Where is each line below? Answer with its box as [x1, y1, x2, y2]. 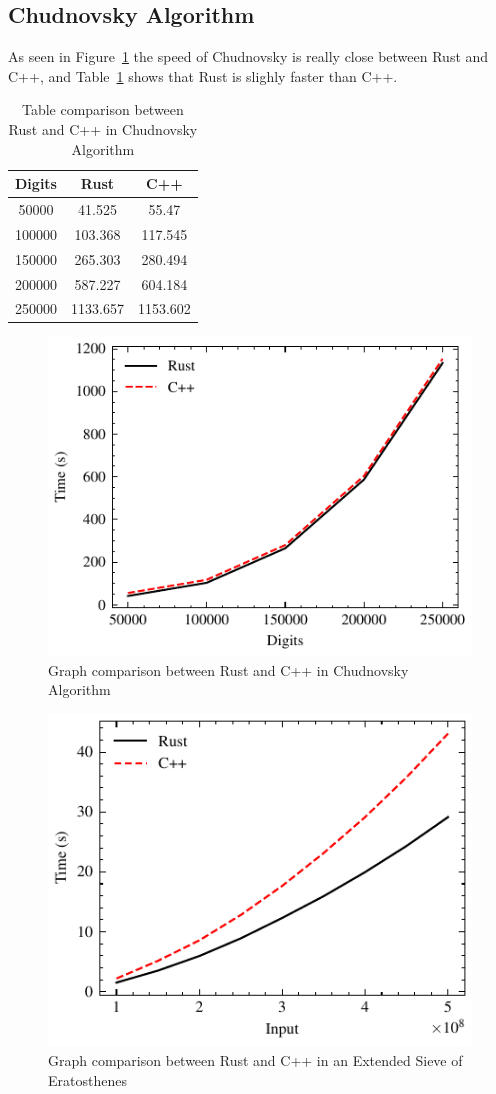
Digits [15, 173, 57, 194]
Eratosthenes [48, 1069, 127, 1090]
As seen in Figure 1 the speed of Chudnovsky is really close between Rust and [8, 46, 489, 67]
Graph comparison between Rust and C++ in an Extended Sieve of [48, 1050, 463, 1071]
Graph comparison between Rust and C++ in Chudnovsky [48, 659, 409, 680]
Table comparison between [21, 99, 184, 120]
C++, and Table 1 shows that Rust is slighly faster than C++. [8, 65, 398, 86]
